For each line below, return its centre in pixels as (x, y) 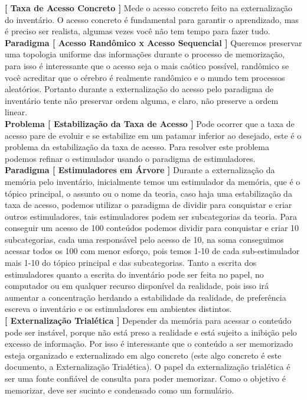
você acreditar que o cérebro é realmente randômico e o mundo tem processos (145, 77)
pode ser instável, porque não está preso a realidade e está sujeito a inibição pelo (151, 332)
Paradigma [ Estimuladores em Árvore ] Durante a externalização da (140, 170)
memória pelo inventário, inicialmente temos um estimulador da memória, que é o (153, 181)
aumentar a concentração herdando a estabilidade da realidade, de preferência (146, 297)
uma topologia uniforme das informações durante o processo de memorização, (145, 54)
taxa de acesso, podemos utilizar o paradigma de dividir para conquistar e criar (148, 205)
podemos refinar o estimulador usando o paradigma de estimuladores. (130, 158)
